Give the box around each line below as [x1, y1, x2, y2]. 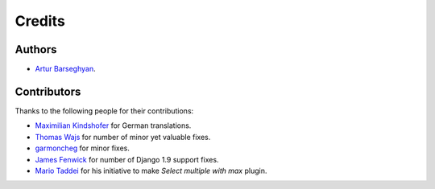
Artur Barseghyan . [35, 64, 96, 74]
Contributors [14, 84, 81, 98]
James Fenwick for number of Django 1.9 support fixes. [35, 154, 219, 164]
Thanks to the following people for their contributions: [14, 105, 194, 116]
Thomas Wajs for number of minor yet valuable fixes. [35, 132, 211, 142]
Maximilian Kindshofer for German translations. [35, 121, 192, 130]
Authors [14, 43, 57, 56]
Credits [14, 12, 66, 30]
